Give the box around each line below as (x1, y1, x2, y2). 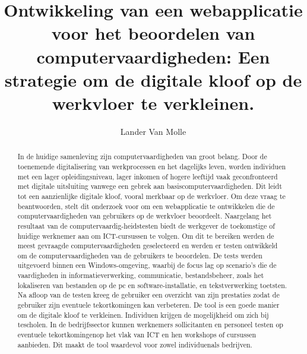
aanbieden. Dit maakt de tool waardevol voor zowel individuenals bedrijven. (17, 339, 252, 349)
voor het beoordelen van (51, 21, 255, 45)
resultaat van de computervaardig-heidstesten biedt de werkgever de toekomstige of (17, 220, 275, 230)
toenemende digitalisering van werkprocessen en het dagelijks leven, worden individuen (17, 161, 286, 171)
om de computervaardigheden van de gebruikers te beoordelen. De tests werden (17, 250, 262, 260)
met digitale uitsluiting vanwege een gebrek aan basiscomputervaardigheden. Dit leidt (17, 181, 282, 191)
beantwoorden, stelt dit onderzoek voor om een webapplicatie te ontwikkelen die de (17, 201, 275, 211)
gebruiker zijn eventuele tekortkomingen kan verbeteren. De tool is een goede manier (17, 300, 280, 310)
